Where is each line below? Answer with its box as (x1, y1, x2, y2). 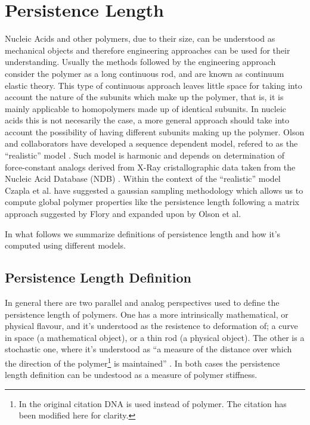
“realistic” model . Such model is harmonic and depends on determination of (5, 149, 284, 162)
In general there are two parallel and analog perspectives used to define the (5, 296, 280, 309)
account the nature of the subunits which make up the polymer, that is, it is (5, 91, 284, 103)
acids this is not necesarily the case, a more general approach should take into (5, 114, 289, 126)
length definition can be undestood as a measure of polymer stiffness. (5, 368, 258, 381)
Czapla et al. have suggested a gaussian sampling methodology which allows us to (5, 184, 303, 196)
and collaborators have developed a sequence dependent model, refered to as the (5, 137, 298, 150)
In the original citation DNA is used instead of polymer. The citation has (18, 397, 287, 410)
